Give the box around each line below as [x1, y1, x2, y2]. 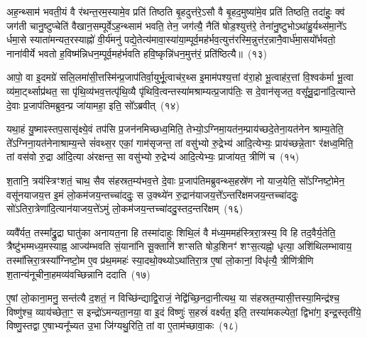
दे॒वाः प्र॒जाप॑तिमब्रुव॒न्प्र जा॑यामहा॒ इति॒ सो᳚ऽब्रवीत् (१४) [6, 97, 180, 112]
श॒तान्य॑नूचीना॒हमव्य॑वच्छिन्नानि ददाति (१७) [6, 266, 150, 281]
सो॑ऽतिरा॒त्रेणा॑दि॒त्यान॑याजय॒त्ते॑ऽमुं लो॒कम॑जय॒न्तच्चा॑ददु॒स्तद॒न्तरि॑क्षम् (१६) [6, 201, 243, 216]
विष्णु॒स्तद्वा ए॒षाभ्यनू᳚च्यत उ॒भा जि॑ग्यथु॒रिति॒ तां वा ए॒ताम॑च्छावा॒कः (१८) [6, 318, 239, 333]
